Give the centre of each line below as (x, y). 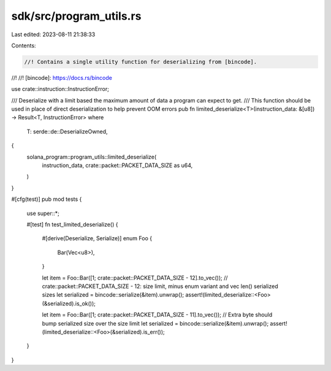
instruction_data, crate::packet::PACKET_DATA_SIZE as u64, (117, 165)
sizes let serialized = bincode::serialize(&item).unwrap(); (113, 295)
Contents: (24, 45)
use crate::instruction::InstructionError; (60, 89)
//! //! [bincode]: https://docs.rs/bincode (62, 77)
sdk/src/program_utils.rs (76, 16)
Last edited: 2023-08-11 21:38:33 (53, 34)
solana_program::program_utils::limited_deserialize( (92, 157)
